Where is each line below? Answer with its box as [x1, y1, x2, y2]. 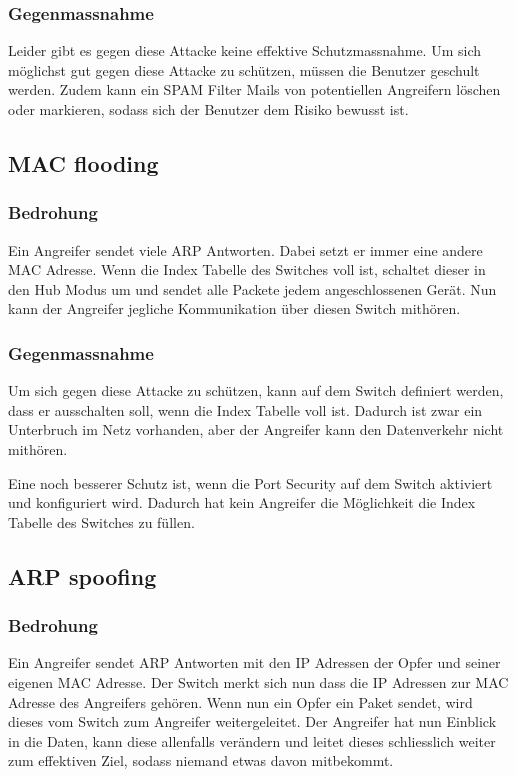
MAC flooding [8, 147, 159, 178]
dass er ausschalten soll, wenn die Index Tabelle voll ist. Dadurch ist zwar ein [8, 399, 483, 420]
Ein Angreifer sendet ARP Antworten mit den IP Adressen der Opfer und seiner [8, 652, 501, 673]
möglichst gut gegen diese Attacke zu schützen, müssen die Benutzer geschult [8, 59, 480, 80]
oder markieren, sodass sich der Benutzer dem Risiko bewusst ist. [8, 99, 409, 119]
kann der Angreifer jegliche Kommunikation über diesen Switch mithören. [8, 298, 461, 319]
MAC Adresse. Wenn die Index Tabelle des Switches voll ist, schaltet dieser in [8, 259, 486, 280]
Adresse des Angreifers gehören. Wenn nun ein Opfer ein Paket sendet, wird [8, 691, 473, 712]
